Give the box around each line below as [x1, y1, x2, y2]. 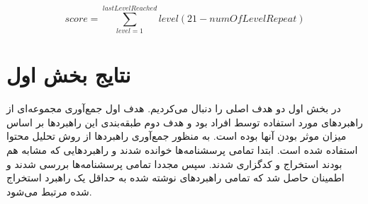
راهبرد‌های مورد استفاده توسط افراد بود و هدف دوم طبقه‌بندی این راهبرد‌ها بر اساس [6, 114, 363, 129]
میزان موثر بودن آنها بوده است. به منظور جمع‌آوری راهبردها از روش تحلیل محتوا [6, 128, 347, 143]
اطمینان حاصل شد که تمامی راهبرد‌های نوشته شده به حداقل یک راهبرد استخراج [6, 170, 345, 185]
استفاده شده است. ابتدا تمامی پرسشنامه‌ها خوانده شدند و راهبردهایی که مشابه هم [6, 143, 358, 157]
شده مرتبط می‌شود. [6, 184, 92, 198]
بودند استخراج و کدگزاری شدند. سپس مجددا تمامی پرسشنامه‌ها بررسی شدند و [6, 156, 342, 171]
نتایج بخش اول [6, 60, 131, 89]
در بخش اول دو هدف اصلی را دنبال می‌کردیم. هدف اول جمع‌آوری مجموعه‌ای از [6, 101, 341, 116]
